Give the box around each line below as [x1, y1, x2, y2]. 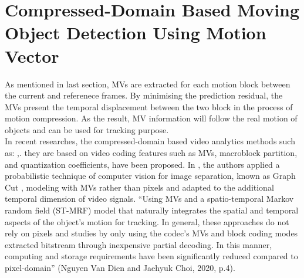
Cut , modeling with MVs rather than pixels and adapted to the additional [5, 181, 274, 193]
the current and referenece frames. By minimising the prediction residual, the [5, 89, 283, 101]
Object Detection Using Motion [5, 21, 266, 45]
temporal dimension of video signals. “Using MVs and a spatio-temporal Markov [5, 192, 294, 205]
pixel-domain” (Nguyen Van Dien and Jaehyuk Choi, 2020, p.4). [5, 262, 235, 273]
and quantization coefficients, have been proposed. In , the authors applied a [5, 158, 280, 170]
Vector [5, 43, 59, 67]
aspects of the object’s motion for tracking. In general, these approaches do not [5, 215, 289, 228]
